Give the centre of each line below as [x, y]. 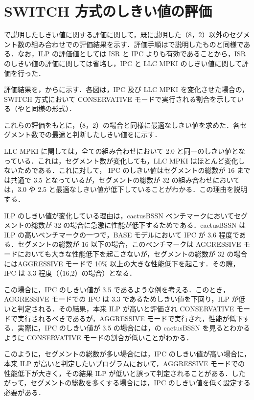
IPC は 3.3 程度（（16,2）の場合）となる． [70, 273]
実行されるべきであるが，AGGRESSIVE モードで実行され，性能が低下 [130, 318]
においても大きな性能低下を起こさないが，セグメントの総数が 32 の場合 [132, 254]
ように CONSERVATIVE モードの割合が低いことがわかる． [99, 337]
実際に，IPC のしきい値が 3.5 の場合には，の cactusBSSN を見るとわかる [134, 328]
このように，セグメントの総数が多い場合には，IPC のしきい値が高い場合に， [127, 354]
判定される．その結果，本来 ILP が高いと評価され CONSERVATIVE [126, 308]
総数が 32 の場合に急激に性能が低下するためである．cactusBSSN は [139, 225]
